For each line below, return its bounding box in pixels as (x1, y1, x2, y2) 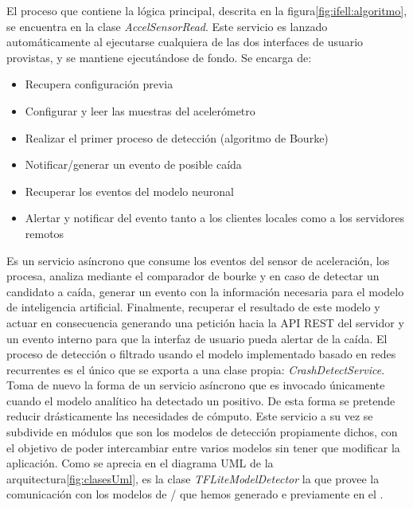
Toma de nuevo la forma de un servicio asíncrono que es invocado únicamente (6, 377, 385, 393)
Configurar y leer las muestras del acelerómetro (25, 102, 255, 119)
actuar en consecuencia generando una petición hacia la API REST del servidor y (6, 314, 404, 330)
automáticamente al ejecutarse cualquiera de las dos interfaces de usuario (6, 33, 364, 50)
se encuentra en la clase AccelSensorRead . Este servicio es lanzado (6, 18, 328, 34)
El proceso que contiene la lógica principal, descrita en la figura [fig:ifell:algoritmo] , (6, 2, 407, 18)
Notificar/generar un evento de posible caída (25, 156, 242, 173)
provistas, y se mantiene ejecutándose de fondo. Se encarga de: (6, 49, 312, 65)
